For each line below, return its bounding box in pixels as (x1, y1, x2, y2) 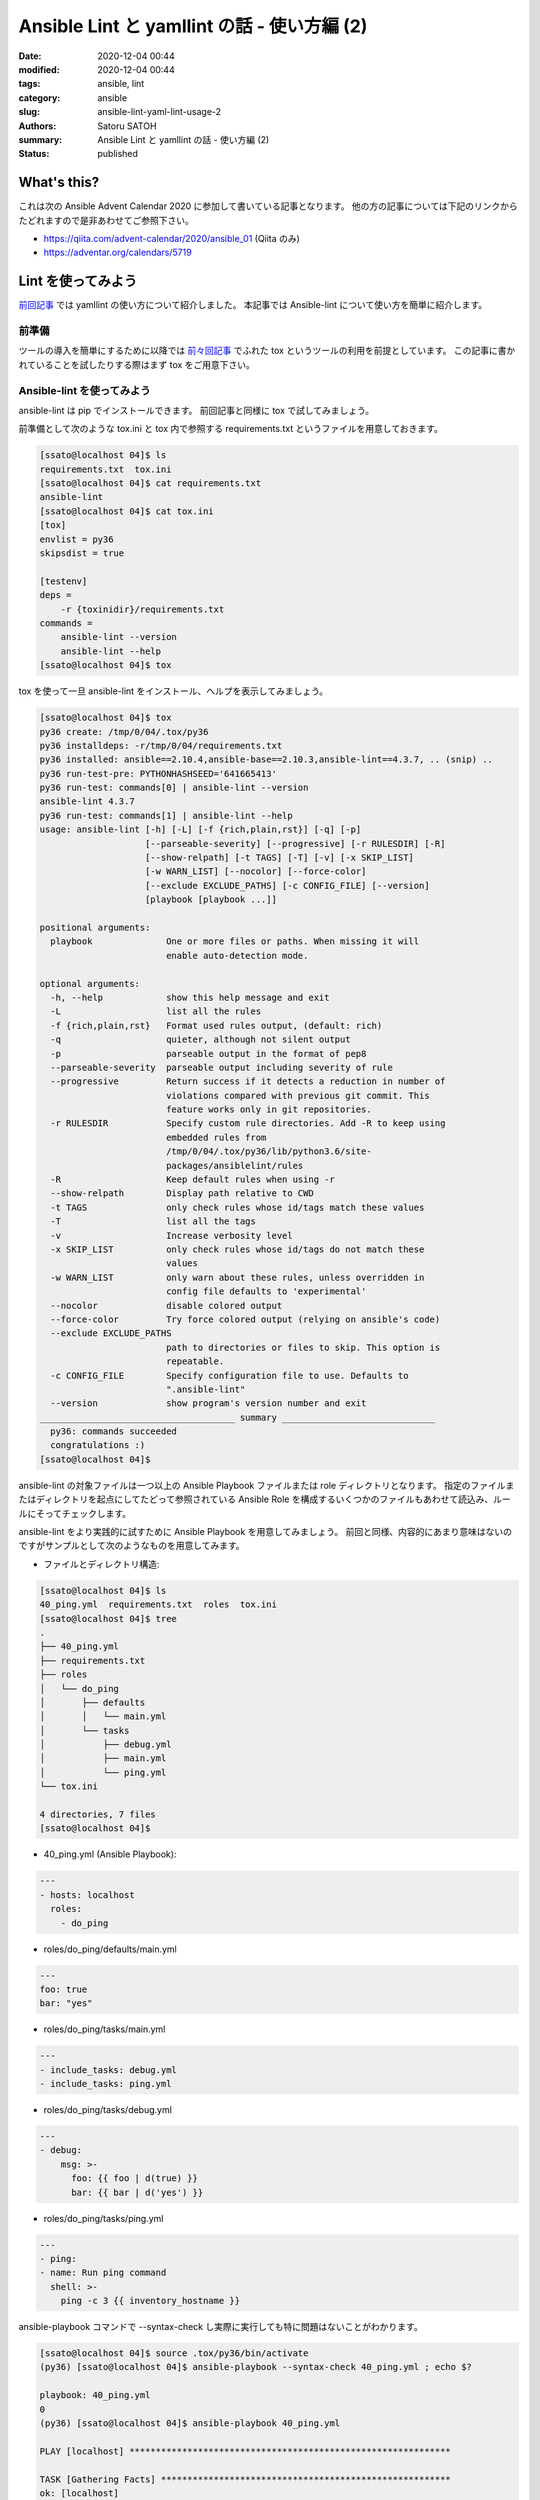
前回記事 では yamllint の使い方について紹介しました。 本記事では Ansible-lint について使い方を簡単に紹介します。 (18, 299, 488, 311)
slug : (18, 106, 40, 118)
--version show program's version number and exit (50, 1398, 367, 1409)
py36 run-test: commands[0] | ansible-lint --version (39, 782, 309, 794)
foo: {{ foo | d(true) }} (71, 2173, 199, 2184)
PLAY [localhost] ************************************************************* (39, 2445, 452, 2457)
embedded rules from (165, 1131, 267, 1143)
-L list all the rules (50, 1006, 262, 1017)
